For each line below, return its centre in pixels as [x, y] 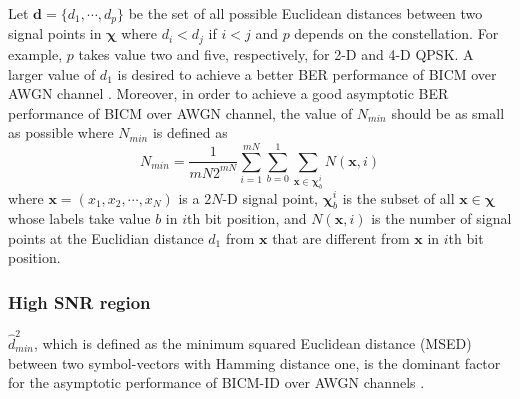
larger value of [52, 73]
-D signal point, [270, 197]
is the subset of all [398, 197]
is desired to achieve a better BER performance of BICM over [307, 73]
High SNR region [79, 302]
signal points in [55, 33]
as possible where [61, 132]
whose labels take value [79, 218]
